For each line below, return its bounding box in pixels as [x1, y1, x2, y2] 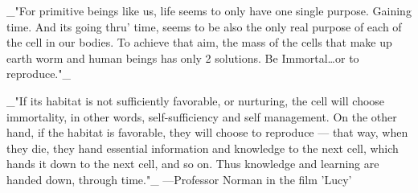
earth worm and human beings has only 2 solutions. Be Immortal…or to [6, 49, 359, 66]
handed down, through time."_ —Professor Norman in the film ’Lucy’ [6, 170, 352, 187]
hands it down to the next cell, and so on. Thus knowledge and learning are [6, 155, 379, 172]
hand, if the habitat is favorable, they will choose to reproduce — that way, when [6, 124, 408, 141]
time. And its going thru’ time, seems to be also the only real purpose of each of [6, 18, 402, 35]
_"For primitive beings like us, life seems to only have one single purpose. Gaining [6, 2, 412, 18]
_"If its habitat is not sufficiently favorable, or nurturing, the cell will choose [6, 92, 385, 109]
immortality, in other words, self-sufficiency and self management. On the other [6, 108, 397, 125]
